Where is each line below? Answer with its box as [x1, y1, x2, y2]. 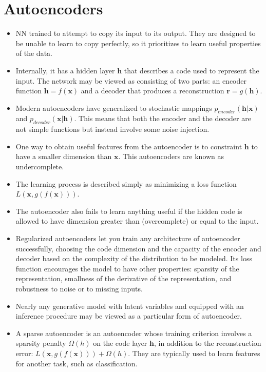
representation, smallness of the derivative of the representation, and [15, 273, 232, 284]
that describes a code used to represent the [124, 65, 259, 75]
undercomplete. [15, 161, 64, 172]
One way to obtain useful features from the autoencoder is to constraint [15, 141, 242, 151]
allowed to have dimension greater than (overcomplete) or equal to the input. [15, 216, 259, 226]
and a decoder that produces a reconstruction [81, 85, 224, 96]
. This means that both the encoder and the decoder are [74, 113, 251, 124]
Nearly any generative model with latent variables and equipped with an [15, 300, 244, 311]
